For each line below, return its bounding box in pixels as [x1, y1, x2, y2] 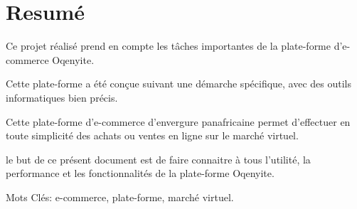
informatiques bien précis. [6, 90, 118, 104]
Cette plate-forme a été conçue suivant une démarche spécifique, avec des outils [6, 76, 352, 91]
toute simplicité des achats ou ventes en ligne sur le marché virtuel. [6, 128, 299, 143]
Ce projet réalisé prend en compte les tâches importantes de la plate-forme [6, 38, 331, 53]
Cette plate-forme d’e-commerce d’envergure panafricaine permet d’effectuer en [6, 114, 351, 129]
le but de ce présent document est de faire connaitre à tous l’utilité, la [6, 151, 311, 166]
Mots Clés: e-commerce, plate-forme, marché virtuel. [6, 189, 234, 204]
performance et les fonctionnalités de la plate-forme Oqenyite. [6, 166, 275, 181]
